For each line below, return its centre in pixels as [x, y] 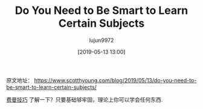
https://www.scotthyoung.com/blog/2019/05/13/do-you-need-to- [115, 80]
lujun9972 [101, 40]
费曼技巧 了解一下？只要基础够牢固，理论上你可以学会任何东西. [85, 99]
